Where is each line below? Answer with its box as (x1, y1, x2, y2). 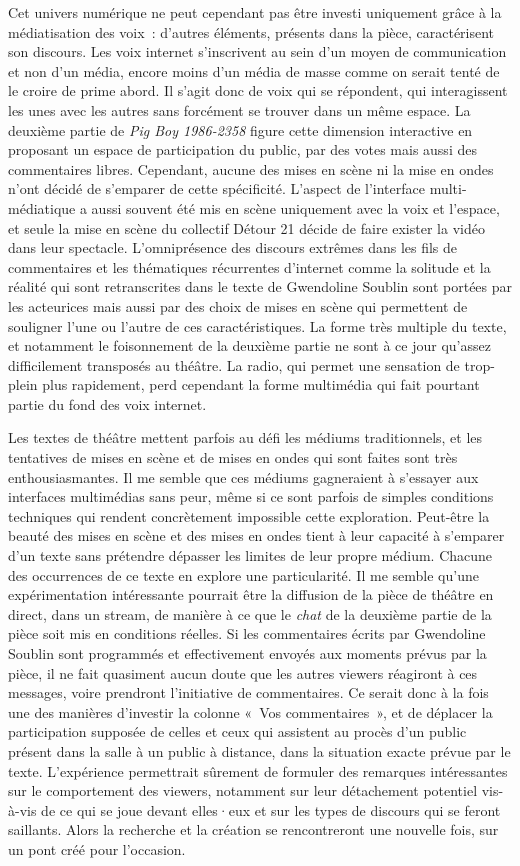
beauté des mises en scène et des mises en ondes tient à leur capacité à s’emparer (8, 525, 505, 546)
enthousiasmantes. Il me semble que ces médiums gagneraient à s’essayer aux (8, 466, 479, 487)
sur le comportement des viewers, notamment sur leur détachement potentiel (8, 780, 478, 801)
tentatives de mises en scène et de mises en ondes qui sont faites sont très (8, 447, 458, 468)
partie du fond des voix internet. (8, 393, 207, 414)
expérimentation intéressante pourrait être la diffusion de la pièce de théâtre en (8, 584, 494, 605)
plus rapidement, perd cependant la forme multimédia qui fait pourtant (42, 374, 480, 395)
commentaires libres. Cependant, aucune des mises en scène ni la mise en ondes (8, 158, 494, 179)
